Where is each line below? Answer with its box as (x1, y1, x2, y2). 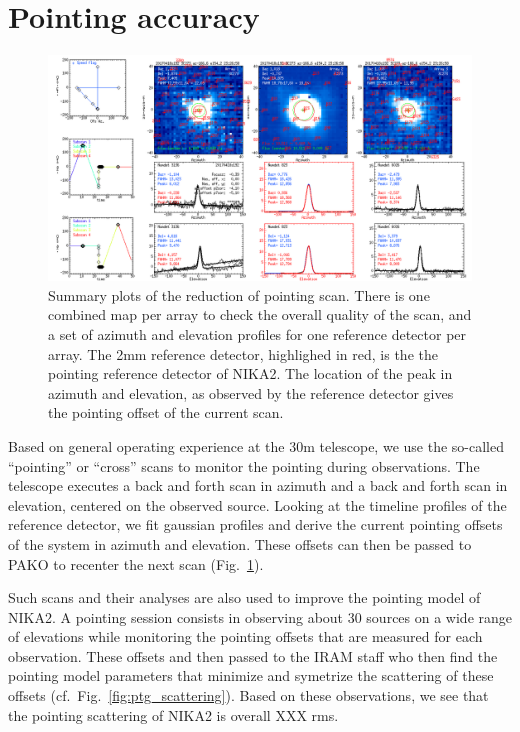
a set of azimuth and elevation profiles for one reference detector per (48, 323, 467, 344)
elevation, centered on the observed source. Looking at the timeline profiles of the (8, 494, 507, 515)
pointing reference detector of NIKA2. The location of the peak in (48, 363, 453, 384)
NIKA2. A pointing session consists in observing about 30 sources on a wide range (8, 606, 513, 627)
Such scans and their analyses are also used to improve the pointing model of (8, 587, 481, 608)
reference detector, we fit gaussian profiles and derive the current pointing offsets (8, 514, 503, 535)
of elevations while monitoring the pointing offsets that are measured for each (8, 626, 483, 647)
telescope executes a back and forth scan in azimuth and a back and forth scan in (8, 475, 508, 496)
